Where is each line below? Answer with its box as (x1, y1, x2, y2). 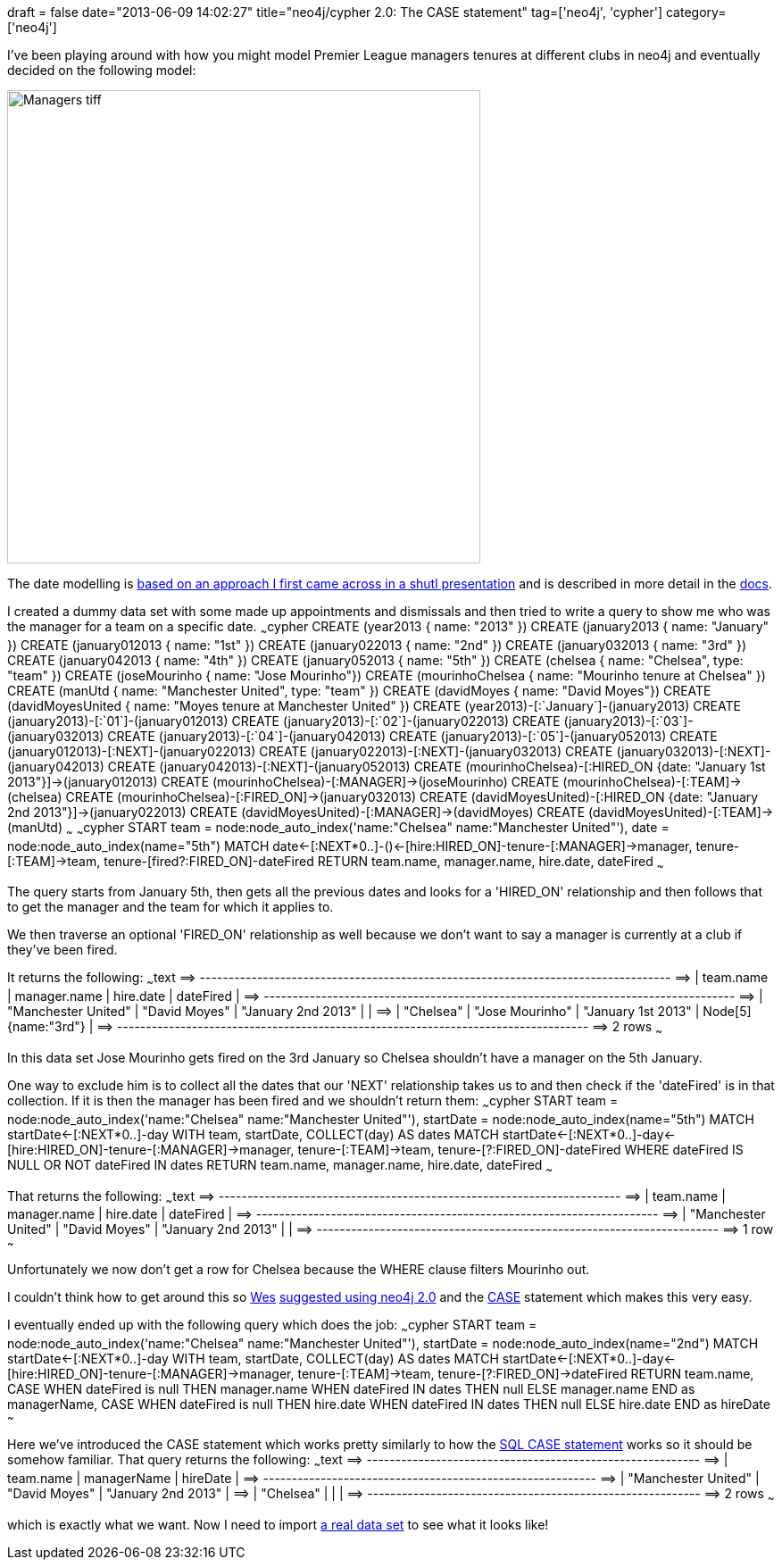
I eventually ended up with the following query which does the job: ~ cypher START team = (7, 1317, 537, 1337)
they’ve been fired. (7, 942, 118, 958)
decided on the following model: (7, 63, 196, 78)
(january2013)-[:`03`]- (563, 713, 694, 729)
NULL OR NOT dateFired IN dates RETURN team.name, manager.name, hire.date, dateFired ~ (7, 1156, 553, 1176)
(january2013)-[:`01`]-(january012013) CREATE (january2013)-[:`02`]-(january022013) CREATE (7, 713, 561, 729)
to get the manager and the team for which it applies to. (7, 899, 334, 915)
